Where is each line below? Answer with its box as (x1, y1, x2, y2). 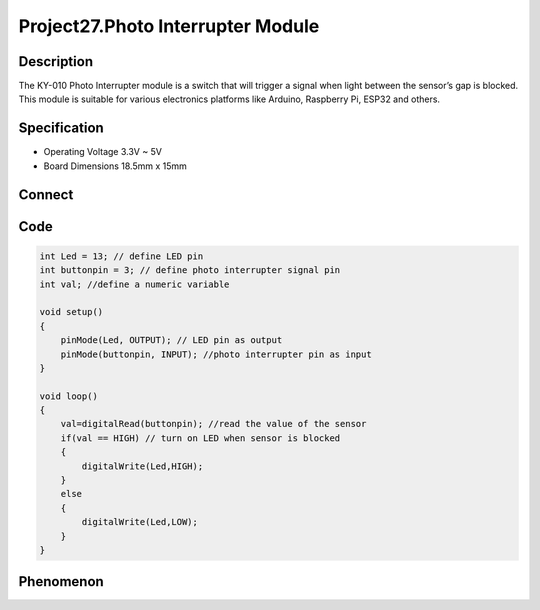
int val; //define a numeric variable (39, 278, 230, 290)
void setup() (39, 306, 104, 318)
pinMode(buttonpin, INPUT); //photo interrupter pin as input (60, 348, 372, 360)
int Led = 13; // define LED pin (39, 250, 204, 262)
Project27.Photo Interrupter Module (18, 15, 320, 37)
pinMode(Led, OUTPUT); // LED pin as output (60, 335, 283, 346)
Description (18, 53, 94, 70)
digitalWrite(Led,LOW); (81, 516, 199, 528)
